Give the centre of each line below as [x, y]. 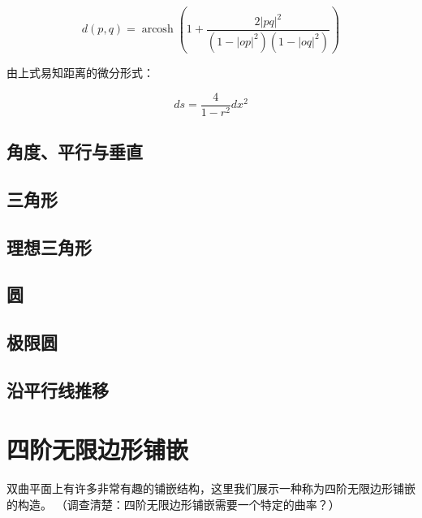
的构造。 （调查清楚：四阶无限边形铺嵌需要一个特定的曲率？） [173, 504]
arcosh [157, 30]
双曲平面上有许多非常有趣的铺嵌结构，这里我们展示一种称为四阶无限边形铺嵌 [211, 488]
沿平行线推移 [58, 389]
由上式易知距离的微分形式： [80, 72]
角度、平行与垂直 [75, 151]
